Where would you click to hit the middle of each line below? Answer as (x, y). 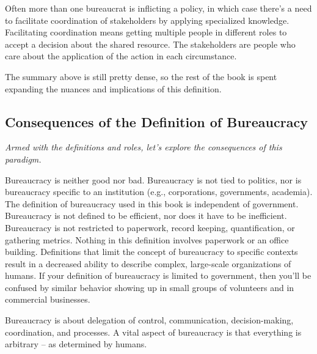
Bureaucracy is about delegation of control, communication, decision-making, (149, 320)
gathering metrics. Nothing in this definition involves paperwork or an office (147, 239)
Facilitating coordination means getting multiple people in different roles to (146, 32)
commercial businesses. (48, 299)
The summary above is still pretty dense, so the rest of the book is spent (141, 76)
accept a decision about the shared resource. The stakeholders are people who (150, 44)
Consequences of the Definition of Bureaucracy (156, 121)
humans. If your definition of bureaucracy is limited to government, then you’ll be (158, 275)
